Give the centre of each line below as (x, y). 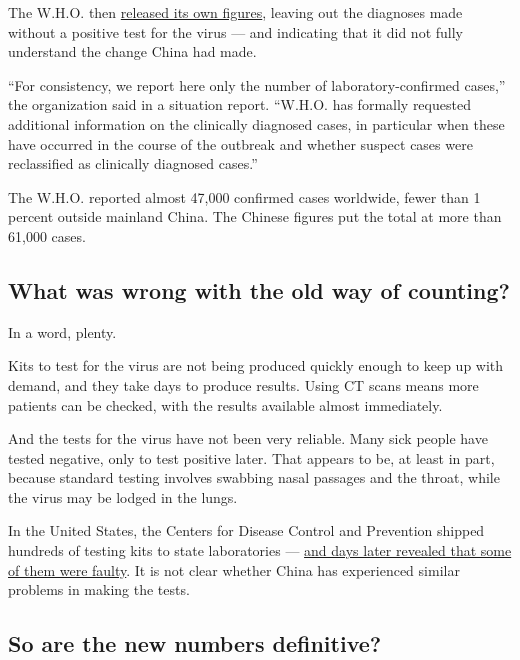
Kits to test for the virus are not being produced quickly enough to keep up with (256, 365)
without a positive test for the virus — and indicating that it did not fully (235, 31)
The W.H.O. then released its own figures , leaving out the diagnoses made (235, 12)
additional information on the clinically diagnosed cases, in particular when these (256, 123)
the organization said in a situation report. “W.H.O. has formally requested (239, 104)
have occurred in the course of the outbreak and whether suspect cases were (240, 143)
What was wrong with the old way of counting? (259, 289)
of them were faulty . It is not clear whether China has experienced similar (234, 569)
